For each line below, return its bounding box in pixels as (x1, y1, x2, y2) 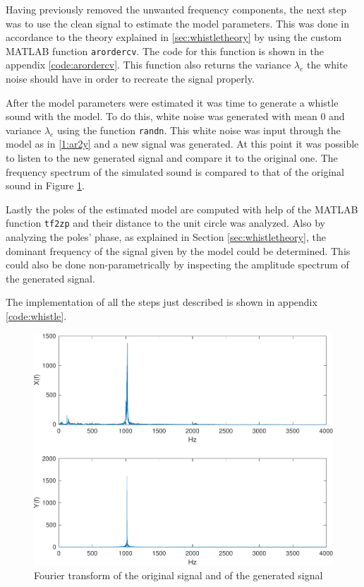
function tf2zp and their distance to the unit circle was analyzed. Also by (6, 215, 326, 230)
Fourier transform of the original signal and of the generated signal (34, 568, 323, 583)
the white (307, 57, 348, 72)
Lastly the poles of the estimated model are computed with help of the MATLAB (6, 201, 358, 216)
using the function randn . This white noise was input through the (57, 122, 341, 137)
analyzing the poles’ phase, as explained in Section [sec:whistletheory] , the (6, 230, 326, 244)
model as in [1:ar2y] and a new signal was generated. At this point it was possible (6, 136, 359, 151)
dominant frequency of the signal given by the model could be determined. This (6, 243, 351, 258)
